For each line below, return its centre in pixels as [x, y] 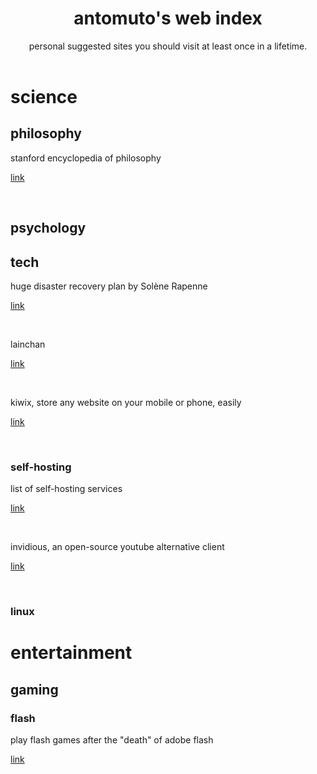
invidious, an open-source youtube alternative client [117, 547]
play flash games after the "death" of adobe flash [112, 740]
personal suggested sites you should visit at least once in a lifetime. [168, 46]
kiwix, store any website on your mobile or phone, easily [126, 402]
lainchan [28, 344]
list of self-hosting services [66, 489]
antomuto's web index [168, 18]
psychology [48, 228]
